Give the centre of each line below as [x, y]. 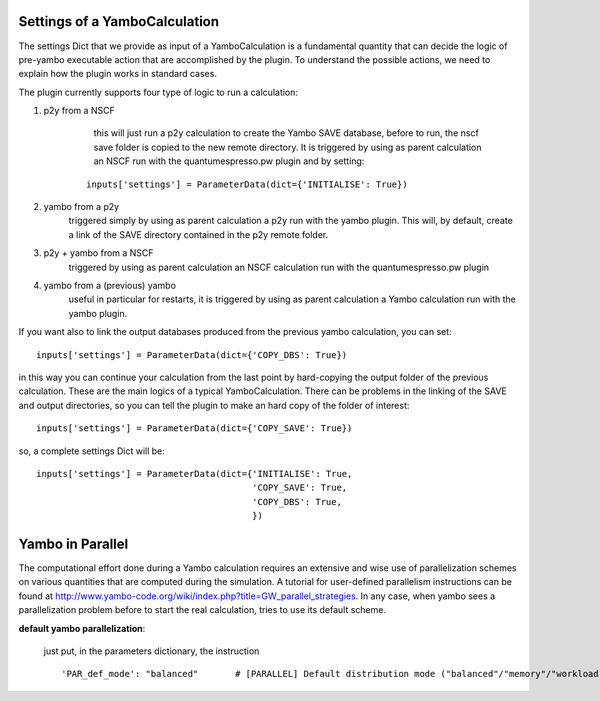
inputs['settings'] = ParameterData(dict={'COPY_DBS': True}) [192, 354]
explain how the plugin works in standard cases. [117, 74]
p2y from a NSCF [79, 111]
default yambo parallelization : [82, 628]
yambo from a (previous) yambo [110, 285]
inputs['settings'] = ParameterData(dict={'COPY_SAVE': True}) [194, 428]
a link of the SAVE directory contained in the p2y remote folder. [198, 234]
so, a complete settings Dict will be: [91, 451]
